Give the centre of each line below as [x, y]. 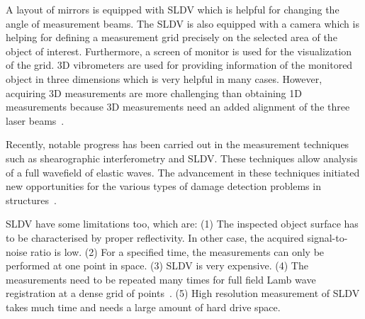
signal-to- [327, 237]
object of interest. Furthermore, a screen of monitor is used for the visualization [179, 51]
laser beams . [35, 120]
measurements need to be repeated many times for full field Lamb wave [161, 279]
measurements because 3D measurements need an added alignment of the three [178, 107]
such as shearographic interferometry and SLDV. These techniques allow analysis [182, 158]
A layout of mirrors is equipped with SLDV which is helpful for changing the [173, 9]
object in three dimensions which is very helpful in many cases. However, [164, 78]
